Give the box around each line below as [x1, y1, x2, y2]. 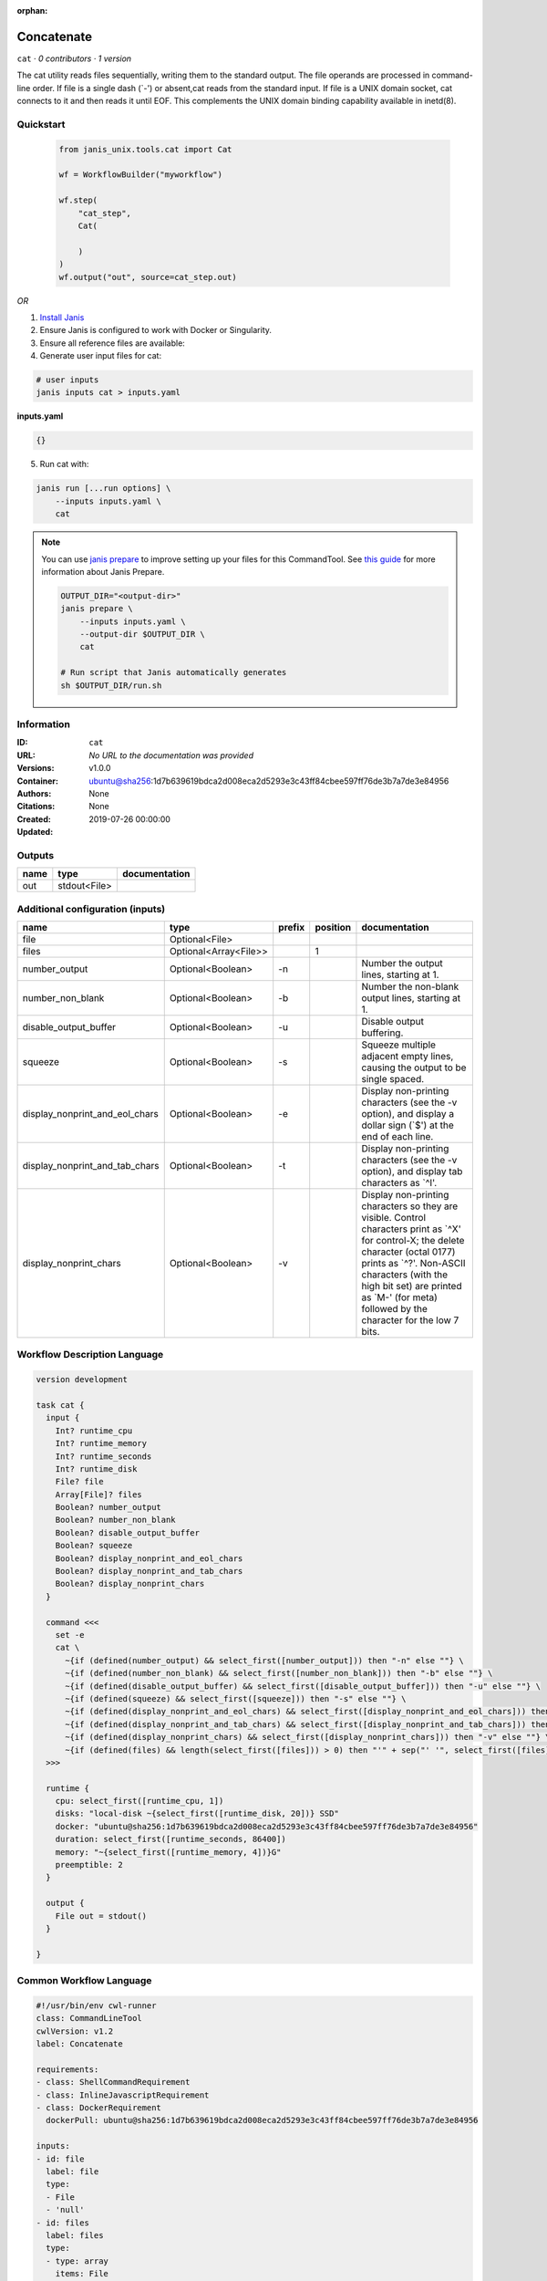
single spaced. [361, 1073, 425, 1086]
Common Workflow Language [16, 1974, 152, 1987]
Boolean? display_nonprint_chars [55, 1578, 205, 1589]
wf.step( [58, 195, 98, 205]
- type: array [46, 2255, 109, 2266]
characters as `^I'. [361, 1177, 438, 1190]
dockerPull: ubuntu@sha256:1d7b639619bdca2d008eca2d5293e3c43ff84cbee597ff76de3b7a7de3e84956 [46, 2115, 479, 2126]
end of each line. [361, 1130, 434, 1143]
